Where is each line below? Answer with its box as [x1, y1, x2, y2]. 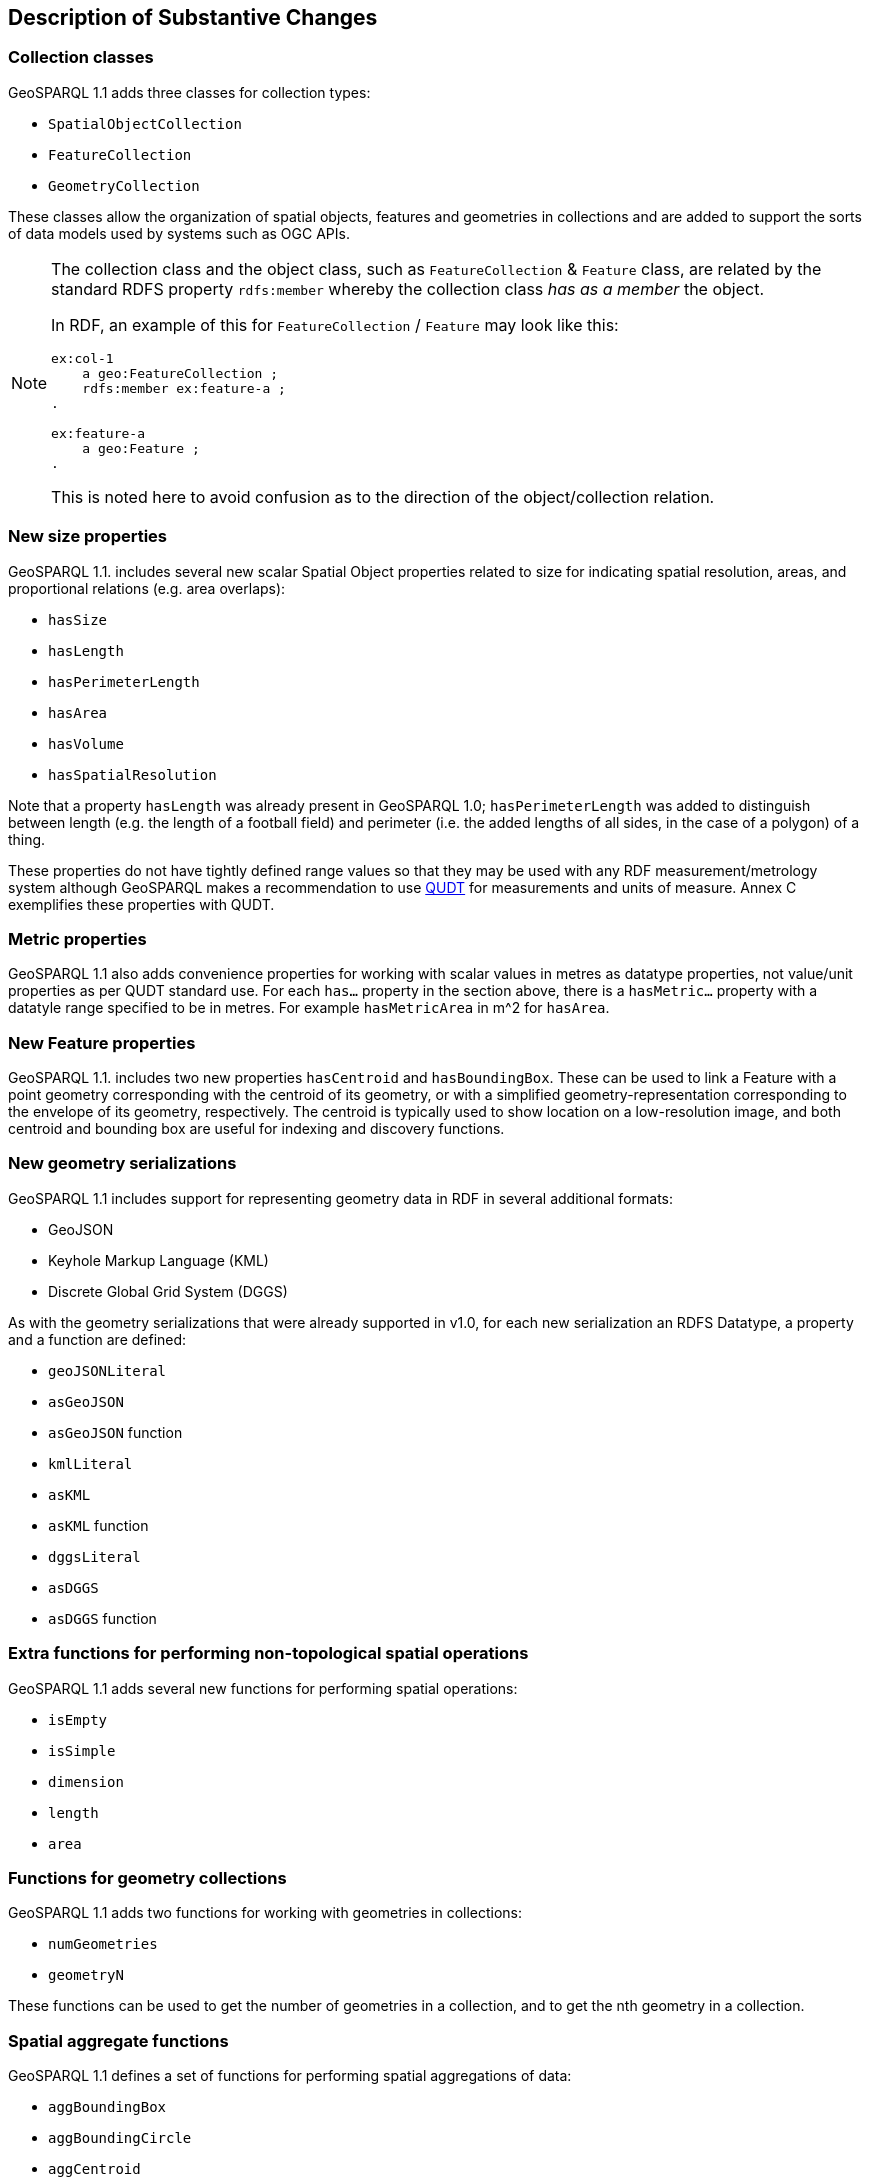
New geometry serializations [8, 1153, 237, 1174]
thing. [8, 830, 46, 848]
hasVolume [48, 735, 124, 752]
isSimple [48, 1742, 116, 1759]
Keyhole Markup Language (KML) [48, 1251, 269, 1269]
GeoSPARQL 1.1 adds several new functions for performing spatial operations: [8, 1679, 518, 1697]
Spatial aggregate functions [8, 2030, 229, 2051]
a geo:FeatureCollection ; [82, 365, 279, 381]
